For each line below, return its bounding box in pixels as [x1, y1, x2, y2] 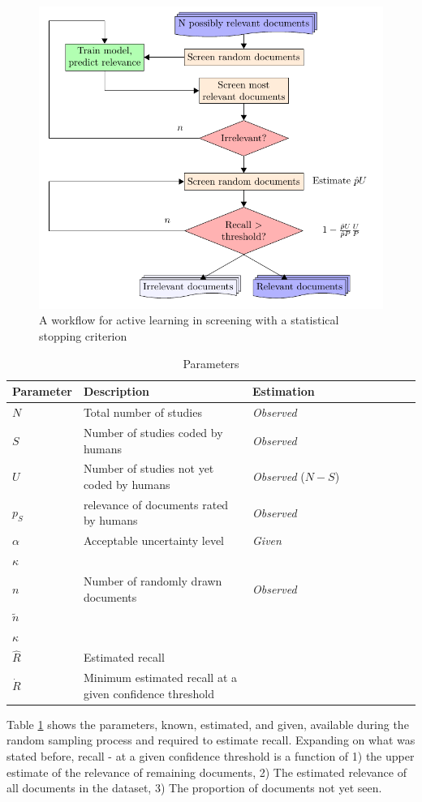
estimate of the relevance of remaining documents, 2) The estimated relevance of [6, 763, 407, 780]
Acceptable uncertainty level [83, 532, 224, 549]
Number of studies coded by [83, 423, 223, 440]
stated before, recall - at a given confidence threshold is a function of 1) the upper [6, 748, 415, 764]
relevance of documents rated [83, 495, 229, 513]
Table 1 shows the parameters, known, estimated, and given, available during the [6, 715, 409, 732]
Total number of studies [83, 404, 202, 421]
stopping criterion [39, 328, 127, 345]
